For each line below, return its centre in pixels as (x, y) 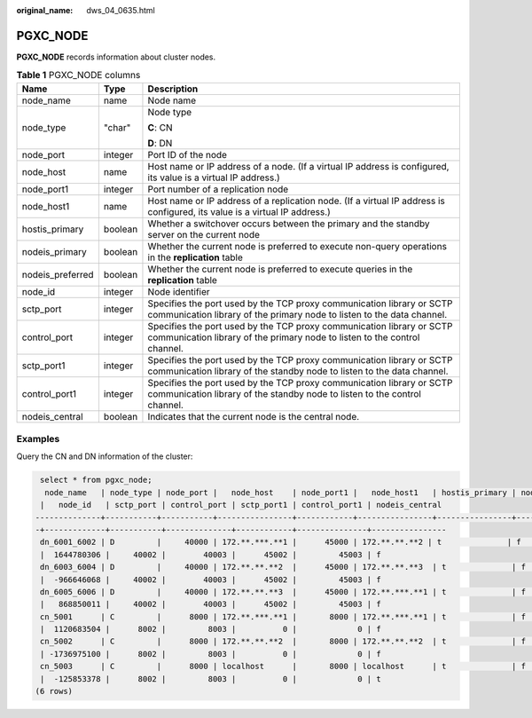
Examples (38, 439)
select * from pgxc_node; (96, 480)
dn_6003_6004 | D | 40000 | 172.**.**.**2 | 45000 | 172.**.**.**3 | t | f (283, 567)
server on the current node (204, 234)
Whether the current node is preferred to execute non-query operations (297, 246)
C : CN (160, 127)
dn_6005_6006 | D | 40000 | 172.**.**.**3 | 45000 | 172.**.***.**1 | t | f (283, 592)
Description (173, 89)
